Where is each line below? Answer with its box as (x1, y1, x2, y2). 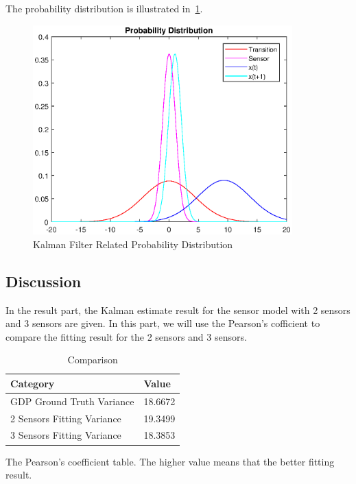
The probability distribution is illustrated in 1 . (5, 1, 203, 15)
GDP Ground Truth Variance (10, 394, 134, 408)
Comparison (67, 352, 118, 367)
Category (10, 376, 55, 390)
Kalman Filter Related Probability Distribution (33, 237, 233, 251)
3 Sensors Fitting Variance (10, 428, 121, 442)
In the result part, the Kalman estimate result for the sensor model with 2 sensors (5, 302, 351, 317)
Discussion (5, 270, 82, 291)
